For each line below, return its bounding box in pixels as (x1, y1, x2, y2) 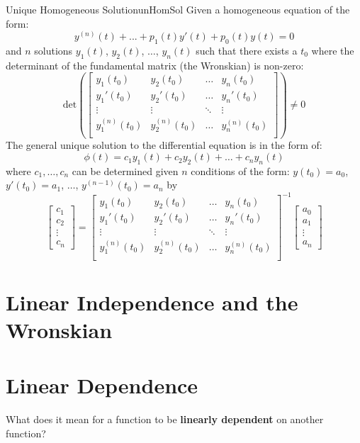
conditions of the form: (191, 163, 290, 178)
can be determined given (72, 163, 179, 178)
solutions (34, 43, 73, 57)
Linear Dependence (6, 371, 198, 400)
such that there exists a (196, 43, 298, 57)
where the (311, 43, 354, 57)
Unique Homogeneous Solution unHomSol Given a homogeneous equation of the (6, 2, 350, 16)
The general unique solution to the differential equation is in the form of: (6, 138, 322, 152)
